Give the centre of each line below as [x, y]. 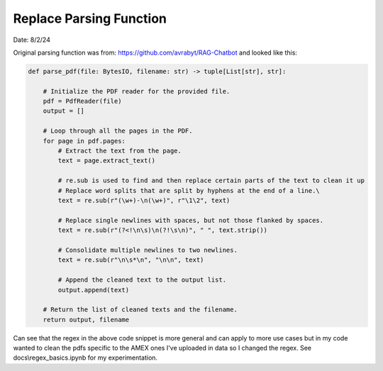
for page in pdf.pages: [84, 141]
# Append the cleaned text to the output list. [142, 280]
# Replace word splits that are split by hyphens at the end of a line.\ [189, 190]
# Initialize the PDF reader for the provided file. [137, 91]
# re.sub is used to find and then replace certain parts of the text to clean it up [211, 181]
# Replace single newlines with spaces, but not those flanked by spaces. [191, 220]
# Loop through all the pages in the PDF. [118, 131]
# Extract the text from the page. [120, 151]
